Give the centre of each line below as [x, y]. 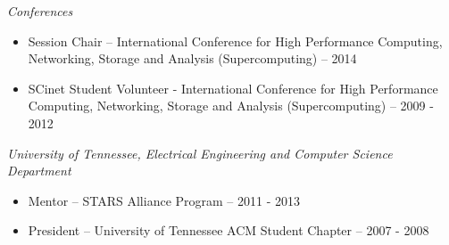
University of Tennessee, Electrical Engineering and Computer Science [200, 153]
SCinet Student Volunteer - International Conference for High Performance [233, 88]
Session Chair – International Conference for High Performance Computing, [235, 41]
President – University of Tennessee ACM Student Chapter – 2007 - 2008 [229, 230]
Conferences [40, 11]
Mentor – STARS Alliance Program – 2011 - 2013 [164, 200]
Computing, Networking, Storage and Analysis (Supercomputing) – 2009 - [231, 106]
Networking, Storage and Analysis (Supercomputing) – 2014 [192, 58]
